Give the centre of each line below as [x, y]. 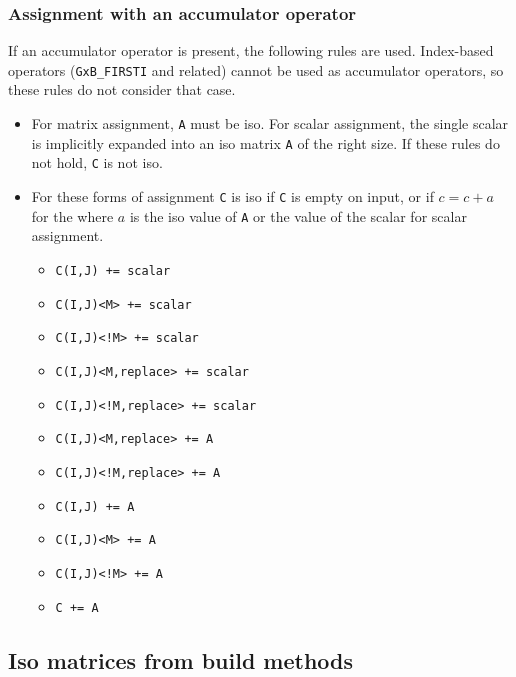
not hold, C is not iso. [97, 162]
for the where [72, 215]
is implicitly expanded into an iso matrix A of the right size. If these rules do [265, 142]
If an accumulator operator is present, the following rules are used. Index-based [251, 50]
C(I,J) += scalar [113, 270]
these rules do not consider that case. [122, 89]
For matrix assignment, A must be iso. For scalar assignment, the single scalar [270, 123]
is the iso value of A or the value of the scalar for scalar [298, 215]
